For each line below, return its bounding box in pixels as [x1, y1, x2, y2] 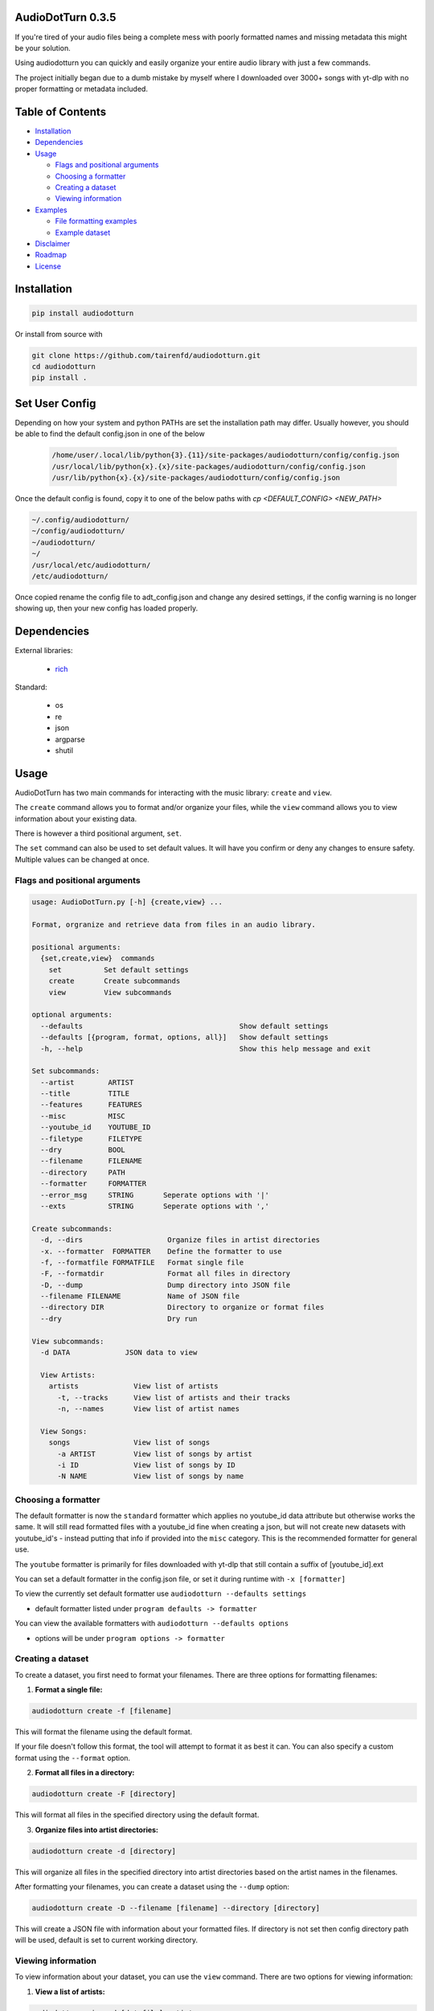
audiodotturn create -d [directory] [31, 1846, 177, 1856]
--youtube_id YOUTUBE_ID [40, 1123, 151, 1132]
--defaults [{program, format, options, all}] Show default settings [40, 1033, 329, 1042]
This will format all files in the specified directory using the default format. [14, 1810, 260, 1820]
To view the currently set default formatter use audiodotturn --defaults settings [14, 1589, 307, 1598]
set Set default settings [48, 965, 189, 974]
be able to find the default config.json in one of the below [14, 429, 205, 438]
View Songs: [40, 1426, 88, 1436]
